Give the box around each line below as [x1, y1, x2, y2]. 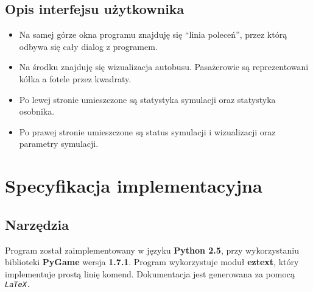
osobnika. [19, 105, 55, 118]
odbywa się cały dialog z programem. [19, 40, 158, 52]
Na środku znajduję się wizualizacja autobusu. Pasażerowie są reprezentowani [19, 60, 309, 73]
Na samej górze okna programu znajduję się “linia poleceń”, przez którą [19, 28, 287, 41]
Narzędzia [5, 215, 69, 233]
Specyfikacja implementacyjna [5, 173, 262, 198]
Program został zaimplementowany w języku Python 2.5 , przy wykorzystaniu [5, 243, 300, 256]
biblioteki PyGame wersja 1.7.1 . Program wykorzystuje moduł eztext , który [5, 255, 299, 268]
